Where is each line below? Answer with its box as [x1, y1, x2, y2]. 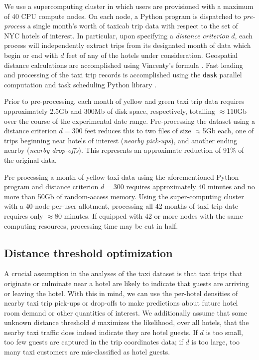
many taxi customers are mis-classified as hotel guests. [4, 347, 170, 357]
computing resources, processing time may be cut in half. [4, 220, 178, 231]
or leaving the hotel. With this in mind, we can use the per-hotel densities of [4, 288, 238, 298]
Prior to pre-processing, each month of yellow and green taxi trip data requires [4, 96, 245, 106]
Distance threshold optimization [4, 245, 173, 260]
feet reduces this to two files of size [85, 125, 191, 136]
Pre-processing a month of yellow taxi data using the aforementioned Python [4, 171, 239, 182]
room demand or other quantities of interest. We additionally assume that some [4, 307, 248, 318]
